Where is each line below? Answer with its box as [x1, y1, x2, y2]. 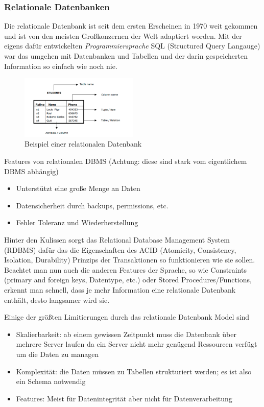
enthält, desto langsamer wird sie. [4, 294, 110, 305]
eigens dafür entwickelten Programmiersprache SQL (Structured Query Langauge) [4, 40, 260, 51]
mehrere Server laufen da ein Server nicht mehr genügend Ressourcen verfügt [16, 339, 257, 349]
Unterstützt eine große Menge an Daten [16, 183, 140, 194]
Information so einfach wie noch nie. [4, 60, 117, 71]
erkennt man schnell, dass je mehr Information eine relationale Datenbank [4, 284, 236, 295]
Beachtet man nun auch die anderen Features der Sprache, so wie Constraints [4, 264, 247, 275]
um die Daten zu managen [16, 348, 99, 359]
